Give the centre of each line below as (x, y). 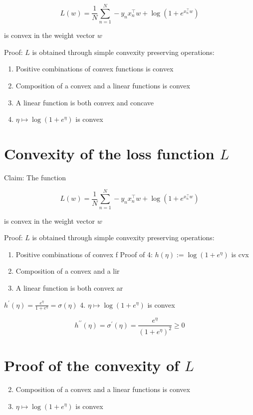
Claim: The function (35, 177)
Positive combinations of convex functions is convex (95, 69)
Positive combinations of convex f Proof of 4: (84, 254)
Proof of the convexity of (92, 365)
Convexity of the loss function (109, 153)
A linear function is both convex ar (69, 287)
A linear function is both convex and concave (85, 102)
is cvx (240, 254)
